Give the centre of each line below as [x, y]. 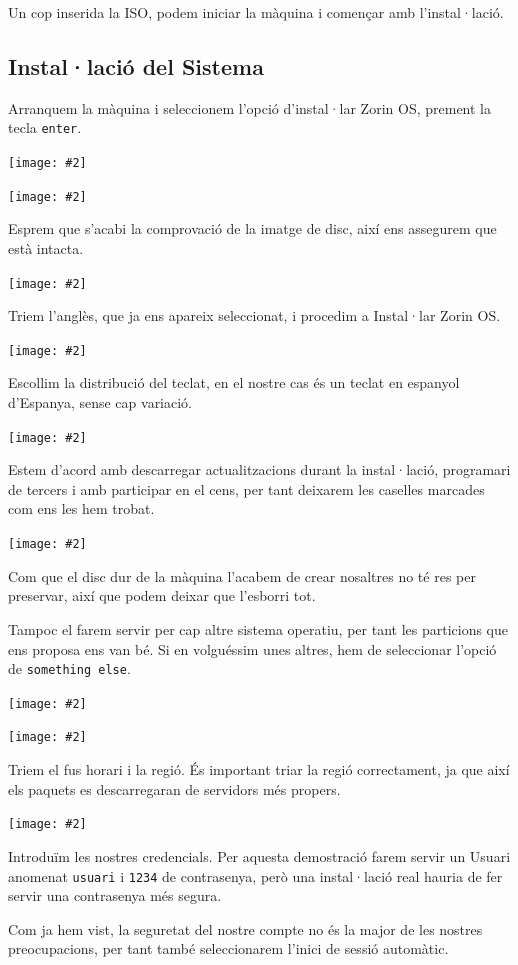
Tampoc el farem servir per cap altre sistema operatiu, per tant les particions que [258, 628]
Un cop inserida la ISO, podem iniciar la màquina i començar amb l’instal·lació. [256, 12]
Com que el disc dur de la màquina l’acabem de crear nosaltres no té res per [242, 575]
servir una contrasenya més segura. [115, 895]
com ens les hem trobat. [81, 508]
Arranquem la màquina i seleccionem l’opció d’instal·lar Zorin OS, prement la [249, 107]
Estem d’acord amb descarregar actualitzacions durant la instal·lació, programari [259, 469]
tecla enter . [45, 127]
